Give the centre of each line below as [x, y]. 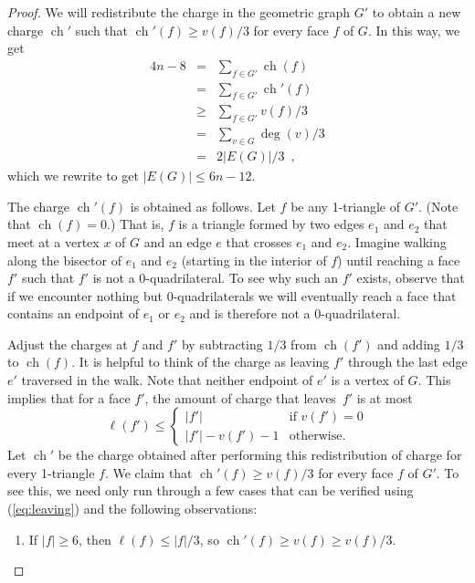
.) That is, [136, 224]
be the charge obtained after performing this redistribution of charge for [260, 455]
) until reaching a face [399, 260]
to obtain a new [417, 12]
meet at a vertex [53, 241]
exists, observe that [411, 278]
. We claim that [148, 472]
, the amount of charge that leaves [240, 397]
